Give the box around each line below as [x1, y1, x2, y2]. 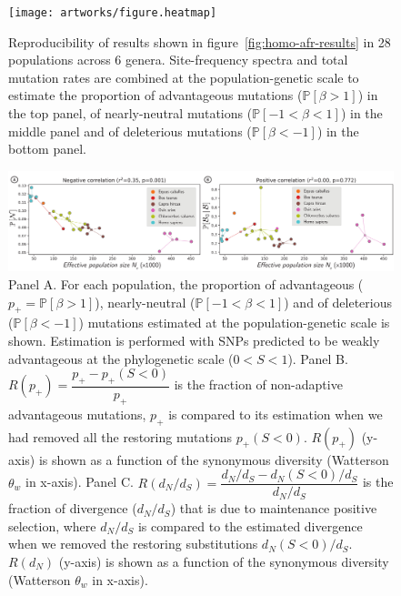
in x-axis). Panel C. [25, 472, 134, 491]
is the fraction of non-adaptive [174, 375, 343, 394]
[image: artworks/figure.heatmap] [8, 6, 217, 19]
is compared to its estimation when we [168, 404, 383, 423]
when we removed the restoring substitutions [8, 534, 258, 553]
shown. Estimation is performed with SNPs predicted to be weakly [8, 330, 380, 349]
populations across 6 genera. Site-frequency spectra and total [8, 50, 348, 69]
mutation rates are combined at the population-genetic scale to [8, 67, 359, 86]
